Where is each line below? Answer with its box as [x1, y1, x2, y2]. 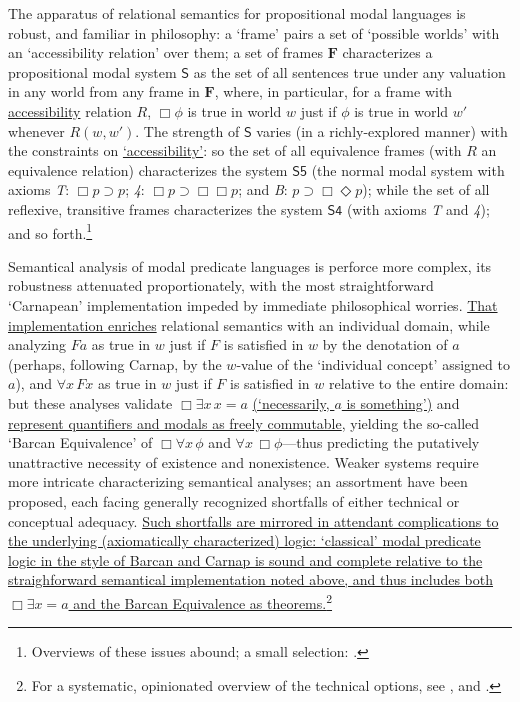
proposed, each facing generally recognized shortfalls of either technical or [8, 490, 460, 511]
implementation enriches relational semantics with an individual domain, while [8, 314, 490, 335]
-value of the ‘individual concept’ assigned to [236, 353, 510, 374]
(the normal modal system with [311, 159, 505, 180]
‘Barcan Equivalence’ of [8, 432, 153, 453]
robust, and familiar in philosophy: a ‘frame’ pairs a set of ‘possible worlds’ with [8, 22, 500, 43]
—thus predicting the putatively [282, 432, 480, 453]
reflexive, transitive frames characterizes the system [8, 198, 323, 219]
